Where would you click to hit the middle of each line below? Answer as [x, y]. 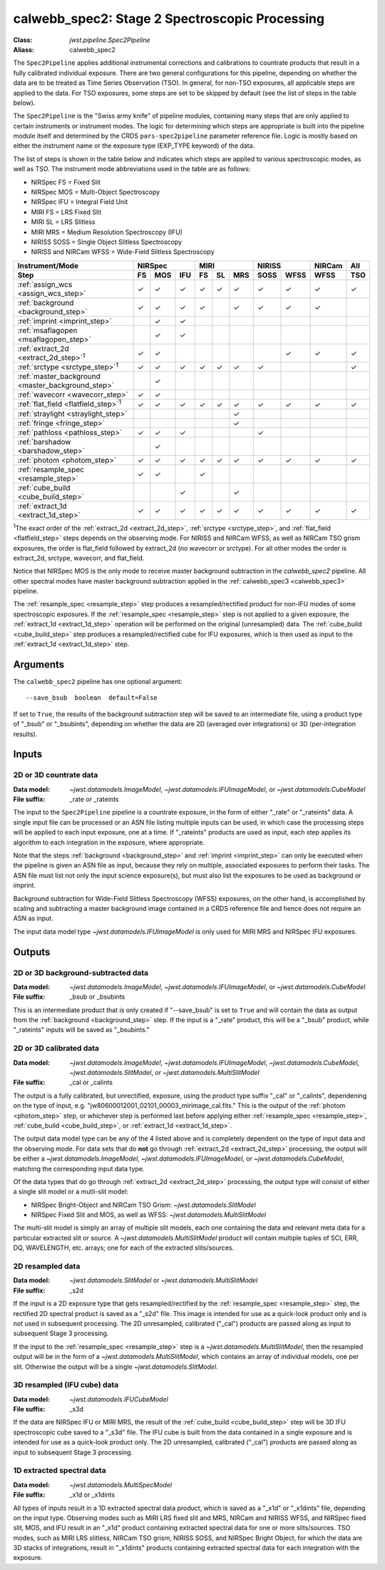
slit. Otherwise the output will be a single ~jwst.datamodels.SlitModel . [115, 1367]
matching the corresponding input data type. [79, 1168]
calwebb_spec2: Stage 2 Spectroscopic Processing [169, 19]
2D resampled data [47, 1266]
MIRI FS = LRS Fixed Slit [66, 212]
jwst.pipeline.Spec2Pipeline [110, 40]
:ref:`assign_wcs [45, 284]
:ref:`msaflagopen [47, 330]
